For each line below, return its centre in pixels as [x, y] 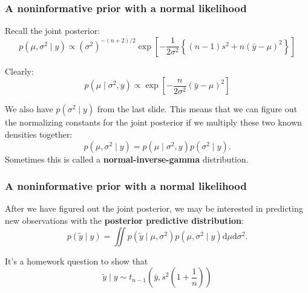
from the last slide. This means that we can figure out [197, 109]
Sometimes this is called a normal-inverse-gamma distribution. [127, 159]
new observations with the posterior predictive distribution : [124, 220]
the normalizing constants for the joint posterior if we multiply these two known [153, 122]
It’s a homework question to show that [77, 261]
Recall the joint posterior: [53, 31]
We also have [29, 109]
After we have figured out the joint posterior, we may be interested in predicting [154, 208]
